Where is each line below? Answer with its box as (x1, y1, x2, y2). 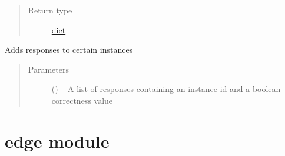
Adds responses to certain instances (5, 43, 133, 56)
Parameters (28, 63, 69, 75)
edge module (5, 128, 110, 152)
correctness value (51, 94, 113, 106)
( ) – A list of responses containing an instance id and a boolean (51, 83, 281, 95)
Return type (28, 4, 72, 16)
